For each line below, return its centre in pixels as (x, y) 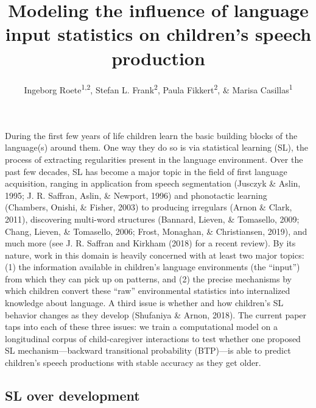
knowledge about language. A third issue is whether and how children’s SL (144, 303)
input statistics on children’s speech (158, 34)
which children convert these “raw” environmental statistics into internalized (148, 291)
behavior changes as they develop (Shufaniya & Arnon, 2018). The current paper (156, 314)
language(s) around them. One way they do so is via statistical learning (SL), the (157, 147)
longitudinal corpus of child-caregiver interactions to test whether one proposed (153, 338)
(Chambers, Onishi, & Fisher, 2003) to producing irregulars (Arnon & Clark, (149, 207)
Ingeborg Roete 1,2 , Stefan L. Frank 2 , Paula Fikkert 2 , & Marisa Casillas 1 (158, 88)
